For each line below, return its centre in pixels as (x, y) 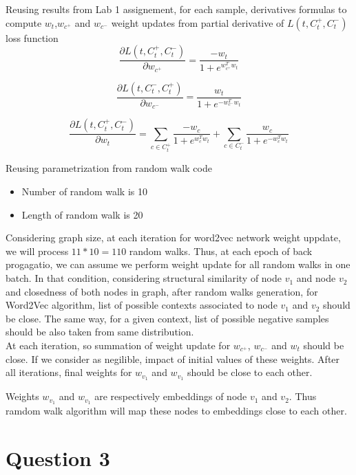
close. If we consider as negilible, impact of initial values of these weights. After (173, 358)
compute (24, 22)
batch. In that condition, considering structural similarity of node (144, 278)
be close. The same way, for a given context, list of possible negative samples (167, 318)
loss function (32, 37)
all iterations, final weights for (69, 372)
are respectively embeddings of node (171, 396)
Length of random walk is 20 (82, 214)
